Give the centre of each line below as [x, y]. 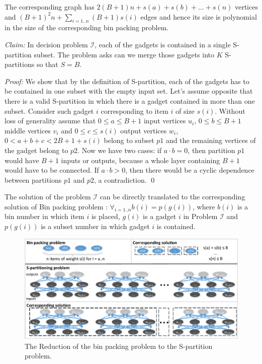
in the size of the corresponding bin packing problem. [87, 27]
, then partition [211, 150]
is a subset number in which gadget [95, 226]
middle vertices [28, 130]
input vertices [165, 121]
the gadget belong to [36, 150]
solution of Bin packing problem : [56, 206]
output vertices [144, 130]
